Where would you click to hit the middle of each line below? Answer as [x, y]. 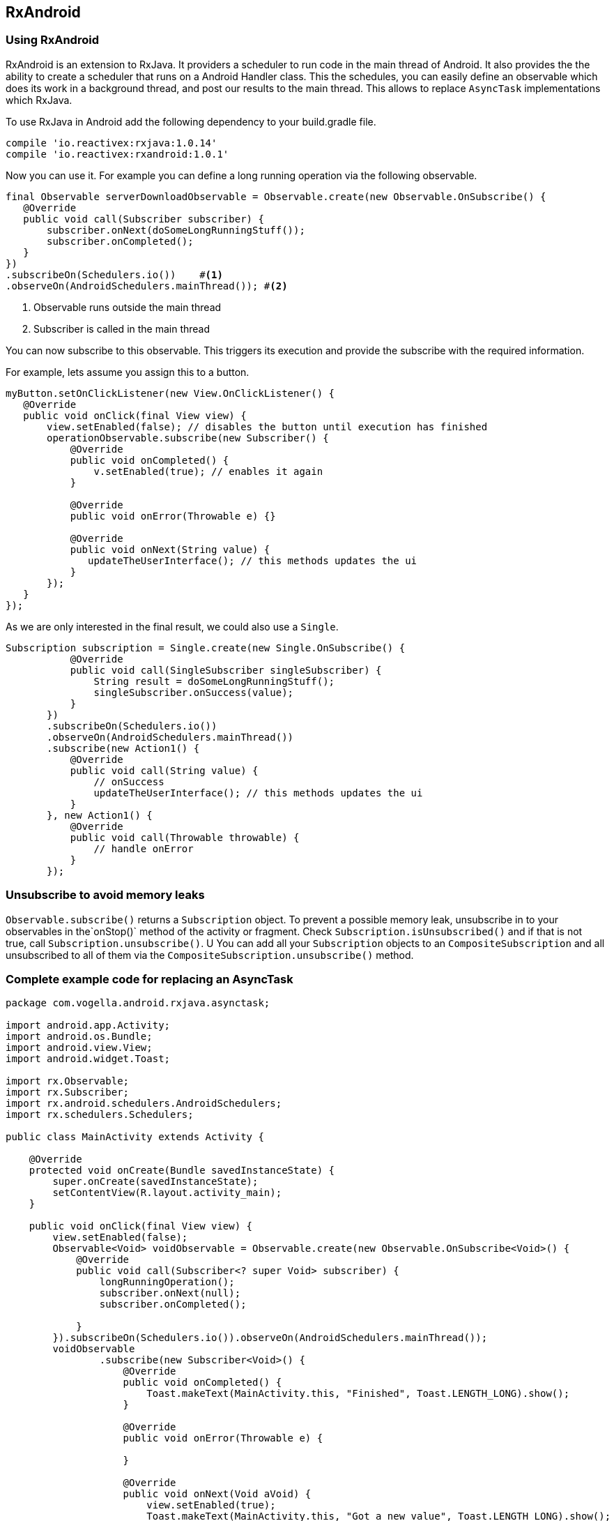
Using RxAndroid [52, 40]
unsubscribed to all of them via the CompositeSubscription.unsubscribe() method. [210, 955]
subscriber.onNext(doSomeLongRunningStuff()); [176, 230]
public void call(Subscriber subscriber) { [144, 219]
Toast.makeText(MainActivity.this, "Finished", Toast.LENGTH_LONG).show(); [358, 1394]
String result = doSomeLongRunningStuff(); [214, 681]
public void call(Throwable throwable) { [185, 837]
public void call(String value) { [164, 770]
